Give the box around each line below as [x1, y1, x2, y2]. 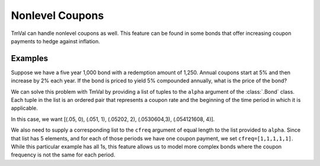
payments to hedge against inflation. [11, 37, 100, 44]
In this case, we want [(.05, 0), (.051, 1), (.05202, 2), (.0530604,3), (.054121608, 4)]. [11, 116, 215, 123]
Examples [11, 53, 49, 63]
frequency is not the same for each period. [11, 151, 116, 158]
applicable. [11, 104, 38, 112]
